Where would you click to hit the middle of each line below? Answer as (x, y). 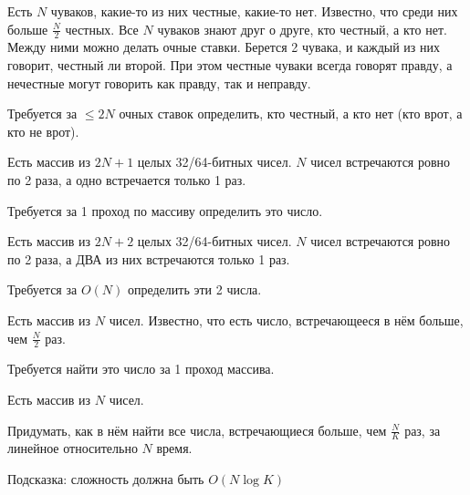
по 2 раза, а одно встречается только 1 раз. (127, 179)
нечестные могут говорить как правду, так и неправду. (159, 82)
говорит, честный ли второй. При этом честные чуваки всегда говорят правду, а (230, 65)
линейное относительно (73, 448)
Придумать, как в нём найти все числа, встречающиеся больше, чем (197, 430)
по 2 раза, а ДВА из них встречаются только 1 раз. (149, 258)
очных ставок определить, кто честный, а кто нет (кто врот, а (291, 113)
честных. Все (102, 29)
